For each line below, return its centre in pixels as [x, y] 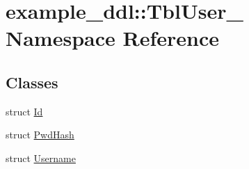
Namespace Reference [112, 38]
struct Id [24, 111]
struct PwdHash [40, 135]
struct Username [41, 158]
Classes [32, 82]
